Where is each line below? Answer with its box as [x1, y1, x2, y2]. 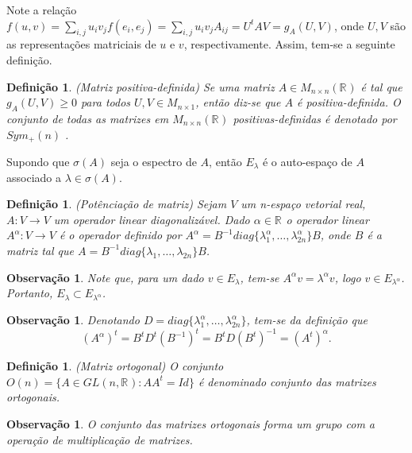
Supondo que [6, 153, 70, 170]
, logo [334, 269, 361, 285]
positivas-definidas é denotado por [233, 110, 397, 126]
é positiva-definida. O [297, 94, 401, 110]
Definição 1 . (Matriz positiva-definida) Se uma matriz [6, 78, 275, 95]
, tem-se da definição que [246, 312, 368, 328]
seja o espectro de [110, 153, 197, 170]
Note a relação [6, 2, 77, 17]
